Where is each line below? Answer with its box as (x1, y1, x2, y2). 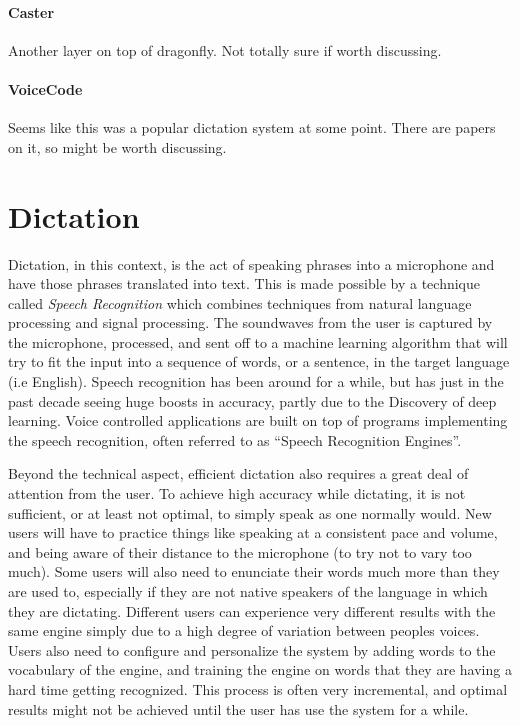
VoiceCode (8, 78, 83, 99)
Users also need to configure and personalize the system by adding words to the (8, 639, 496, 660)
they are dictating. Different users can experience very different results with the (8, 600, 496, 621)
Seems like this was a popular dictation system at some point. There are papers (8, 117, 496, 138)
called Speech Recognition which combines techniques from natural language (8, 292, 472, 313)
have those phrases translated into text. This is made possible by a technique (8, 273, 480, 294)
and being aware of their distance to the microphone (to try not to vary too (8, 541, 472, 562)
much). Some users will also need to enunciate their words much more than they (8, 561, 500, 582)
